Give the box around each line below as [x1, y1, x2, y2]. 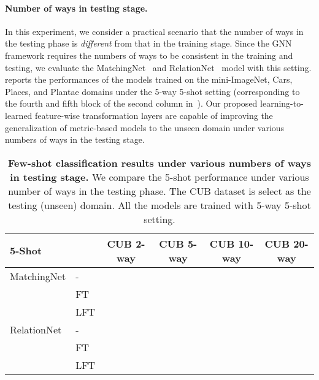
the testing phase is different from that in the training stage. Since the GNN [5, 37, 292, 50]
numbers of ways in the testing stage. [5, 133, 145, 146]
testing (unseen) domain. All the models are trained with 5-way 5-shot [8, 197, 311, 212]
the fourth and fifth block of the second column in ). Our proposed [5, 97, 258, 110]
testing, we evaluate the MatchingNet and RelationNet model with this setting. [5, 61, 312, 74]
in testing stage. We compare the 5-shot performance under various [10, 169, 309, 184]
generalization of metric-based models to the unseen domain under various [5, 121, 285, 134]
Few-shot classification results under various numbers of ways [7, 155, 312, 170]
